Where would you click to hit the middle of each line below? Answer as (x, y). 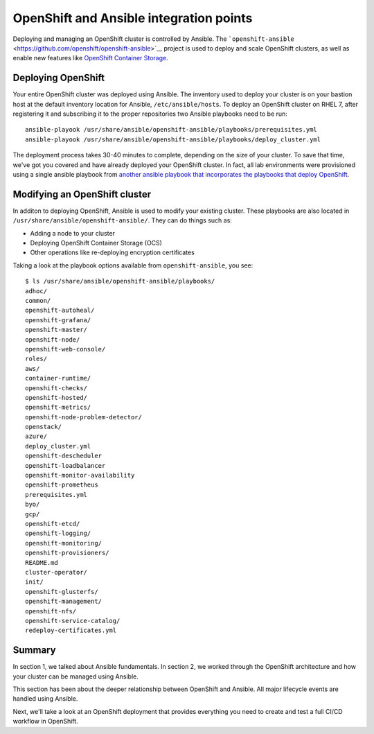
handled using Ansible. (45, 699)
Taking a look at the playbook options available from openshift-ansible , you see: (133, 265)
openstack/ (44, 427)
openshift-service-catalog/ (73, 621)
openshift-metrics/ (58, 408)
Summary (34, 650)
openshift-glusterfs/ (62, 592)
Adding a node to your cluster (73, 233)
